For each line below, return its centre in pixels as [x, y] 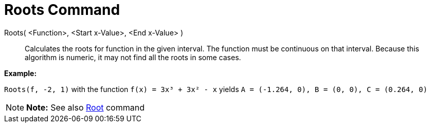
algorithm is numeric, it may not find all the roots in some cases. [133, 57]
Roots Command [62, 10]
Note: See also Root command [85, 107]
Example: [21, 73]
